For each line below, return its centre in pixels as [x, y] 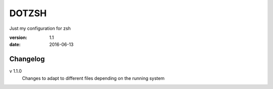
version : [18, 37]
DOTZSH [28, 13]
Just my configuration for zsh [40, 28]
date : [15, 45]
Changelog [27, 59]
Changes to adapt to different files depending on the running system [93, 78]
